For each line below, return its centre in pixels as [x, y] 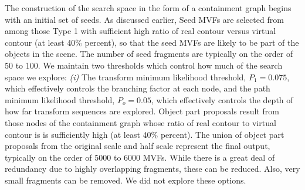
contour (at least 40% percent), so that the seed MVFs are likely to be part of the [152, 42]
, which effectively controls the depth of [222, 99]
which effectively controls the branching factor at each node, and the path [138, 88]
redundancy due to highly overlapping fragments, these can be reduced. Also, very [152, 169]
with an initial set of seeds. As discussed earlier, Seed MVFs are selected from [144, 19]
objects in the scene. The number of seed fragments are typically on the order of [149, 54]
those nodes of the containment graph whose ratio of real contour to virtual [140, 122]
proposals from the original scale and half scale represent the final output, [138, 146]
